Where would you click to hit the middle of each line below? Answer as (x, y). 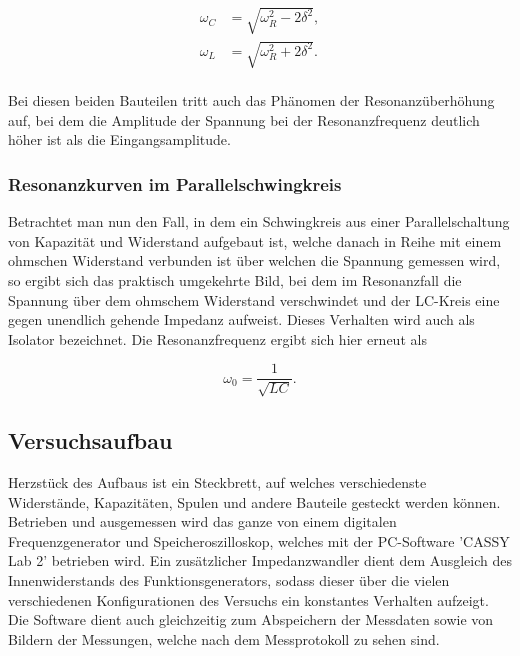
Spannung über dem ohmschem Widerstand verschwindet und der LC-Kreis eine (254, 299)
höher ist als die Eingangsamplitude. (119, 139)
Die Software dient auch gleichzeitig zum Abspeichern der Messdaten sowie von (251, 619)
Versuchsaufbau (90, 440)
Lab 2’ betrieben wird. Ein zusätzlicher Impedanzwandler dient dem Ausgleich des (260, 560)
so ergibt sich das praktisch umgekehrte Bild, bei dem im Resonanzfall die (235, 279)
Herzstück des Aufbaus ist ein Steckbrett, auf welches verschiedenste (217, 482)
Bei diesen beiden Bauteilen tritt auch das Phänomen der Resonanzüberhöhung (251, 100)
